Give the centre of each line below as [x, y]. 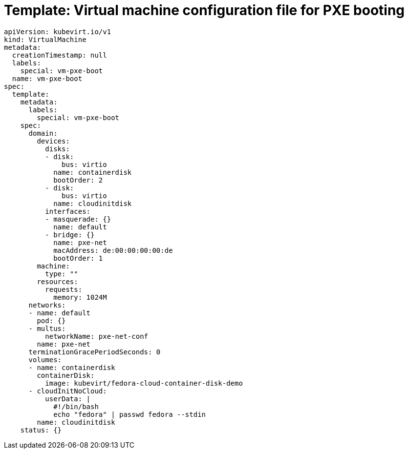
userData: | [68, 399]
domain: [43, 133]
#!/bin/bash [76, 406]
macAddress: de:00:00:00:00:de [113, 250]
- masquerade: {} [78, 219]
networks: [47, 305]
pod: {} [51, 320]
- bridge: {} [70, 235]
